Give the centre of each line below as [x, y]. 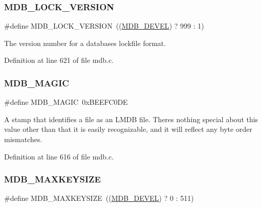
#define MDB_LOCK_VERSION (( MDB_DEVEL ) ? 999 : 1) [104, 26]
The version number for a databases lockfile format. [85, 43]
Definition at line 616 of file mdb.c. [59, 156]
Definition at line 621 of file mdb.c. [59, 60]
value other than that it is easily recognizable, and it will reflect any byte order [128, 129]
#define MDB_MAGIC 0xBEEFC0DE [66, 102]
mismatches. [23, 139]
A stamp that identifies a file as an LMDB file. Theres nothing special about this [131, 119]
